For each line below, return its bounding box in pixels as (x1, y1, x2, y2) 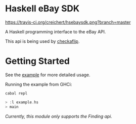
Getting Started (5, 56, 70, 67)
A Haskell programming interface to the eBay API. (5, 29, 106, 34)
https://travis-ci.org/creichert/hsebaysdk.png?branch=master (5, 19, 131, 25)
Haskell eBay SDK (5, 3, 80, 14)
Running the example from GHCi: (5, 81, 72, 87)
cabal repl (5, 91, 28, 96)
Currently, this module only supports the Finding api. (5, 113, 112, 119)
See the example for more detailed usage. (5, 72, 91, 78)
